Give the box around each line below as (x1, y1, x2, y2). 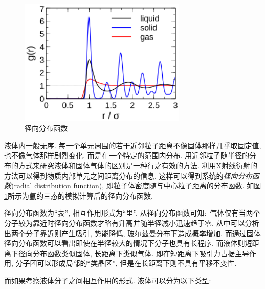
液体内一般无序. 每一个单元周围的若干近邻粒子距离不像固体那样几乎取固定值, (4, 140, 261, 150)
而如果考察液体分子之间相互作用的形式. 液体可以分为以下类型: (4, 275, 211, 285)
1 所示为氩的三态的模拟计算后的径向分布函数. (4, 190, 153, 201)
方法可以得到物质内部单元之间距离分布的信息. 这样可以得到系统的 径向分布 (4, 170, 252, 181)
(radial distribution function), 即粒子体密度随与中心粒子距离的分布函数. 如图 (11, 180, 261, 191)
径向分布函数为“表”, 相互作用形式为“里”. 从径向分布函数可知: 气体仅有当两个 (4, 207, 260, 218)
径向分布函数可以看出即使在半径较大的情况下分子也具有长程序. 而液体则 (4, 238, 245, 248)
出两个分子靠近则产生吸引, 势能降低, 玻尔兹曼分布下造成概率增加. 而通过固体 (4, 227, 261, 238)
